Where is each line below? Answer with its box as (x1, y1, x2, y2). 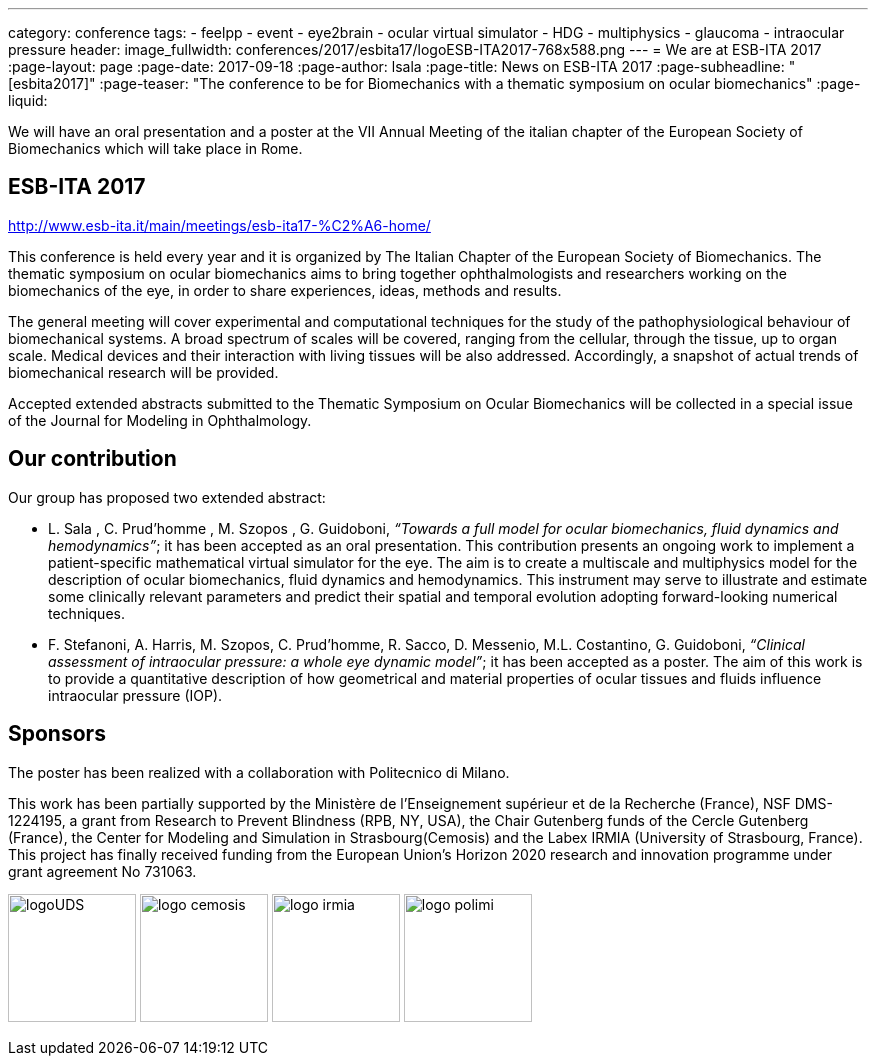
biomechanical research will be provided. (8, 363, 279, 381)
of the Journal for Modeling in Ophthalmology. (8, 411, 312, 429)
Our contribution (8, 446, 177, 472)
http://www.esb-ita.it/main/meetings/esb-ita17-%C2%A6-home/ (8, 216, 431, 234)
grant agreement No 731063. (8, 862, 197, 880)
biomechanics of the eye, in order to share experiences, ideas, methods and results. (8, 281, 562, 299)
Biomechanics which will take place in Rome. (8, 140, 303, 157)
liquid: (8, 92, 48, 109)
